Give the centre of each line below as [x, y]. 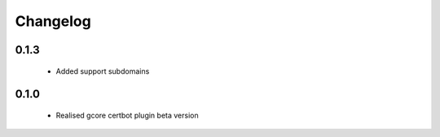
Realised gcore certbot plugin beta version [127, 115]
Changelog [53, 21]
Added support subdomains [103, 71]
